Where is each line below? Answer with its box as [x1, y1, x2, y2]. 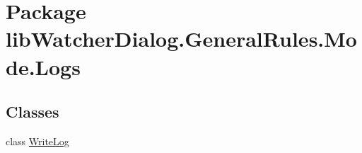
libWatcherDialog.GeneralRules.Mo [6, 24, 357, 53]
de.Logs [6, 52, 81, 81]
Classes [6, 101, 59, 123]
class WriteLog [6, 133, 69, 148]
